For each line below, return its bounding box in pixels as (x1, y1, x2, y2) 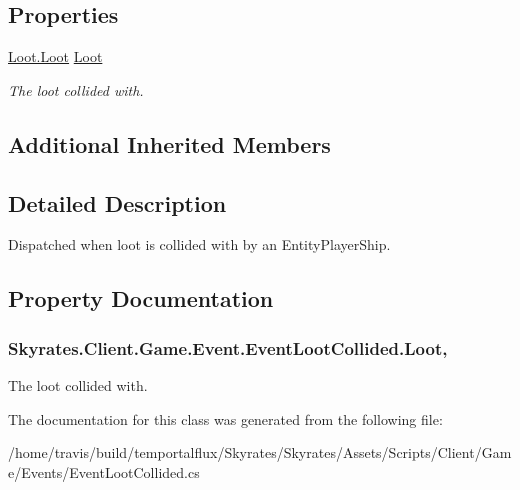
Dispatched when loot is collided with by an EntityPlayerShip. (8, 234, 391, 255)
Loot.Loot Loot (8, 46, 103, 67)
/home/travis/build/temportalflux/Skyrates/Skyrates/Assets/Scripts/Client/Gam (8, 442, 512, 463)
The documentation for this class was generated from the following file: (8, 408, 443, 429)
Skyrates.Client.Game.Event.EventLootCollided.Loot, (8, 335, 448, 360)
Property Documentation (8, 283, 274, 314)
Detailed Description (8, 187, 227, 218)
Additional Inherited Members (8, 128, 331, 159)
